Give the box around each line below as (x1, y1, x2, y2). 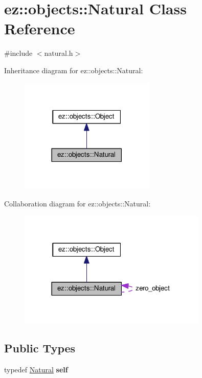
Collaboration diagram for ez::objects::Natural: (4, 198, 151, 208)
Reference (4, 18, 75, 39)
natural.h (44, 48, 73, 58)
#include (4, 48, 33, 58)
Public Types (4, 340, 76, 355)
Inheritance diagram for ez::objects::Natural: (4, 65, 143, 75)
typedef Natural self (4, 364, 68, 374)
